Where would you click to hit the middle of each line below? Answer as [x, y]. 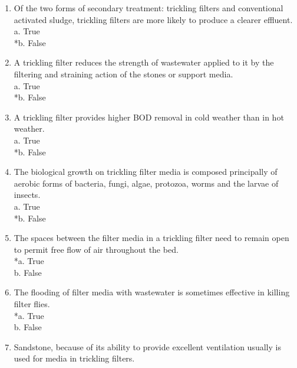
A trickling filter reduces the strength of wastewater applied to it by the [144, 62]
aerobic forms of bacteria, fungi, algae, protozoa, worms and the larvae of [146, 183]
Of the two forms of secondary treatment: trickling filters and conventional [148, 8]
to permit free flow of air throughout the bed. [96, 249]
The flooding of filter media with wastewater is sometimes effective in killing [152, 292]
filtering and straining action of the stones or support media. [123, 74]
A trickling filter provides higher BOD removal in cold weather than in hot [149, 117]
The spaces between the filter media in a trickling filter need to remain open [151, 238]
